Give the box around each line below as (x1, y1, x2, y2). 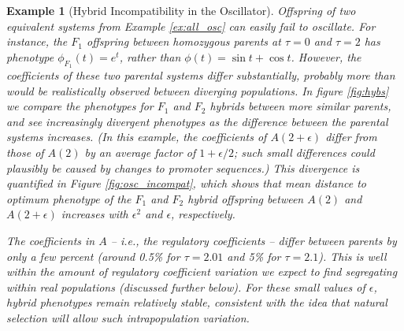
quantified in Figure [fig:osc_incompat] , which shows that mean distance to (6, 175, 366, 192)
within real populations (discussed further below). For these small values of (6, 278, 365, 295)
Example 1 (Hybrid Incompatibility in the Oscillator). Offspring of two (6, 2, 356, 18)
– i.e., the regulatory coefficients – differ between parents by (110, 232, 397, 248)
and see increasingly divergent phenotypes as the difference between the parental (6, 113, 388, 129)
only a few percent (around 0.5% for (6, 247, 180, 264)
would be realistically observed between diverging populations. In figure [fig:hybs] (6, 82, 389, 99)
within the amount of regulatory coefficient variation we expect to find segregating (6, 263, 398, 280)
